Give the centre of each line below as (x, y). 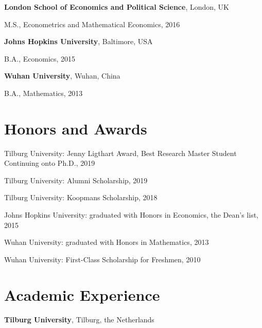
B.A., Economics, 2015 (40, 58)
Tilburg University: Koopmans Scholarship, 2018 (81, 197)
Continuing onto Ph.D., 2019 (50, 163)
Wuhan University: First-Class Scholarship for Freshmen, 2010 (102, 259)
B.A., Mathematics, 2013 (43, 93)
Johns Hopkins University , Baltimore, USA (78, 41)
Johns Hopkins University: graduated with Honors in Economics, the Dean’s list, (131, 215)
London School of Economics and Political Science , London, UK (117, 7)
